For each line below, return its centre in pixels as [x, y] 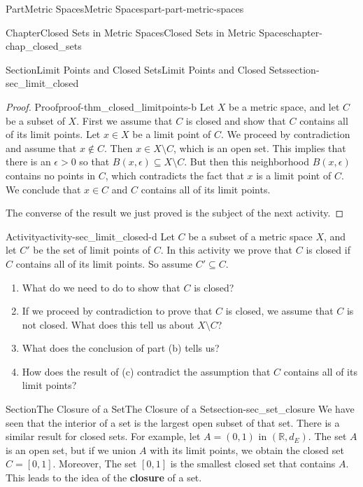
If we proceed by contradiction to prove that [117, 311]
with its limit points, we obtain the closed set [247, 450]
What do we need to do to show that [101, 287]
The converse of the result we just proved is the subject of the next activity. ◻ [175, 213]
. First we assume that [124, 120]
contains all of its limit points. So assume [104, 263]
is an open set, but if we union [71, 450]
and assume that [41, 148]
